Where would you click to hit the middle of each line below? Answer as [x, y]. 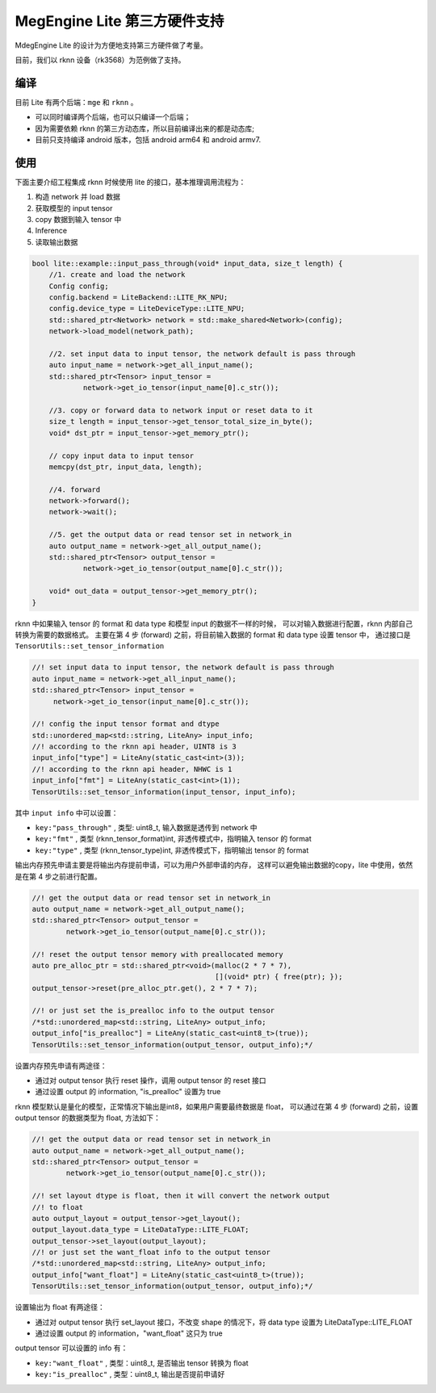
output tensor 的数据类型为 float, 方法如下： [88, 1118]
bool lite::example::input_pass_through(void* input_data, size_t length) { [187, 263]
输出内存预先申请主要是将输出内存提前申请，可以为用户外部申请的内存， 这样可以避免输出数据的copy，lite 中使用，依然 [214, 865]
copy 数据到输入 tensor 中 [78, 220]
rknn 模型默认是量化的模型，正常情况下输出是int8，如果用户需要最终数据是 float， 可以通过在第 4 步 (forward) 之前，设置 [217, 1106]
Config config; [79, 286]
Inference [51, 231]
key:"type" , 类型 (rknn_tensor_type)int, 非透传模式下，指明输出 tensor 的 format [172, 850]
